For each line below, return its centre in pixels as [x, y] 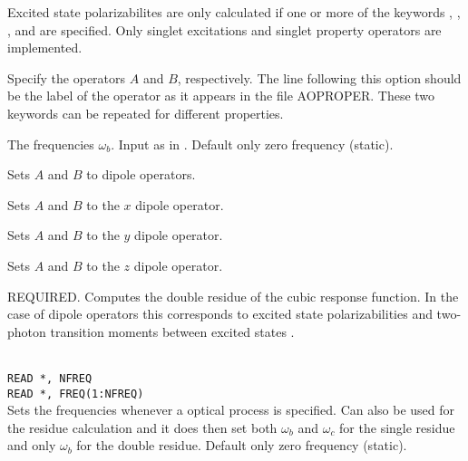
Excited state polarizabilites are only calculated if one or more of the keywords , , [234, 12]
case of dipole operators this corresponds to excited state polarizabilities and [220, 314]
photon [27, 331]
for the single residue [397, 427]
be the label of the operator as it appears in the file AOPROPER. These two [221, 96]
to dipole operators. [141, 174]
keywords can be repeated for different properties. [146, 113]
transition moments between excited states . [172, 331]
